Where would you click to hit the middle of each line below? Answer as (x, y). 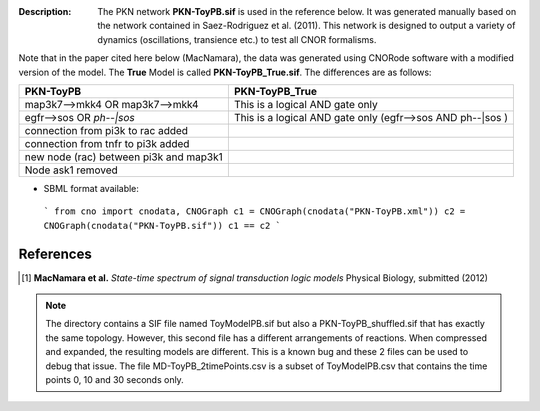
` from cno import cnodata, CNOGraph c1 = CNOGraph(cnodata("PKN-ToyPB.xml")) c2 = (254, 211)
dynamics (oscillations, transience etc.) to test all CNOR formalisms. (237, 39)
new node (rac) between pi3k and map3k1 (124, 157)
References (55, 253)
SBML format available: (91, 188)
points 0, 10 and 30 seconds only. (114, 379)
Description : (45, 11)
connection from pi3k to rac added (106, 130)
